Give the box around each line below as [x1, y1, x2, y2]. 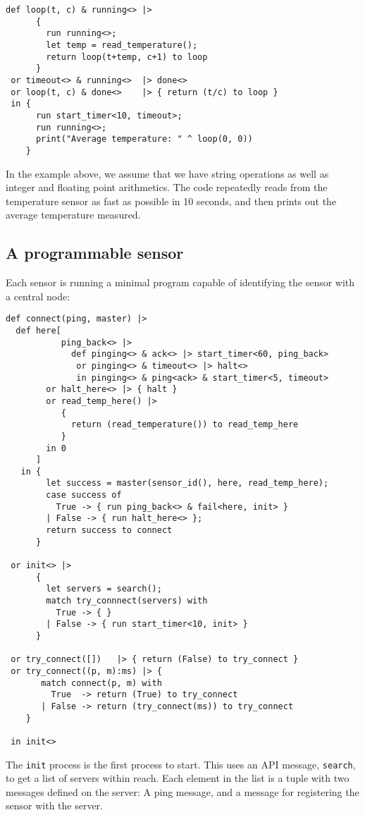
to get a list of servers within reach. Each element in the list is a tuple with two [6, 771, 349, 785]
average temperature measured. [6, 207, 141, 222]
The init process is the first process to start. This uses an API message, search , [6, 756, 356, 771]
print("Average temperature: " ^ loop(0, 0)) [35, 134, 253, 145]
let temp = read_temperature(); [46, 39, 198, 50]
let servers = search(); [46, 584, 162, 594]
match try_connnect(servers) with [46, 596, 208, 606]
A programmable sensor [6, 242, 184, 264]
